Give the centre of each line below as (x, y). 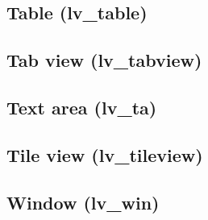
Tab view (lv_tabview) (104, 60)
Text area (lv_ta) (82, 107)
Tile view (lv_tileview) (105, 154)
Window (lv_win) (83, 202)
